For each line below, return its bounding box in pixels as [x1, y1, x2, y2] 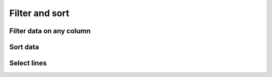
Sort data [9, 43, 39, 51]
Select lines [9, 59, 47, 67]
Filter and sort [9, 8, 70, 19]
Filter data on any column [9, 27, 91, 35]
